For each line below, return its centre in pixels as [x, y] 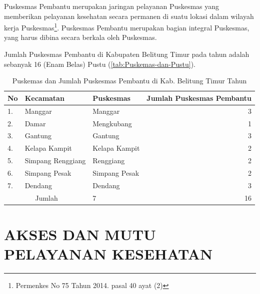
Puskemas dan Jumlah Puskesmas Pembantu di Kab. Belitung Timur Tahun [129, 81]
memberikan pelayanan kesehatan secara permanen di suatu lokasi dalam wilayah [129, 16]
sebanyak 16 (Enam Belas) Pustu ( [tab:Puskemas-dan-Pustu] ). [100, 64]
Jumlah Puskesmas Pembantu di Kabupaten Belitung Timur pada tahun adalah [127, 54]
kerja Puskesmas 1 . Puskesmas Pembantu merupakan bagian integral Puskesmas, [127, 27]
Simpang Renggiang [55, 160]
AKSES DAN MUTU [80, 234]
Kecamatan [44, 98]
